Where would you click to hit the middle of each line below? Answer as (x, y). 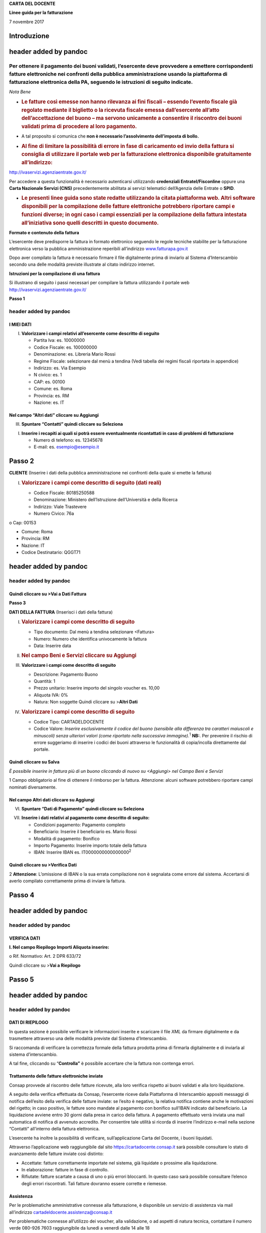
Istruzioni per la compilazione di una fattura (55, 273)
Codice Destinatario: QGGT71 (51, 552)
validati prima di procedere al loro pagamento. (79, 127)
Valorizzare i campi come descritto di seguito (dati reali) (91, 482)
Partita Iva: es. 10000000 (59, 340)
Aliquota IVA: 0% (51, 695)
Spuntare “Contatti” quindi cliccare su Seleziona (72, 424)
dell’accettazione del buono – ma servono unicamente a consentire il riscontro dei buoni (132, 118)
